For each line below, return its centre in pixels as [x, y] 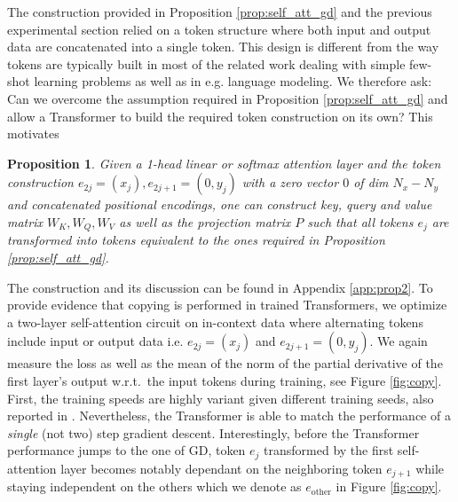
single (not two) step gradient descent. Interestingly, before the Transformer [213, 432]
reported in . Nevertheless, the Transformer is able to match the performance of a [229, 416]
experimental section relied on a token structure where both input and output [219, 29]
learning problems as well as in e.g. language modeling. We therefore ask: [233, 81]
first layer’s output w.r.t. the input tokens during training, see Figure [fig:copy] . [225, 380]
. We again [399, 341]
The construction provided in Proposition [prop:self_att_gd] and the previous [220, 12]
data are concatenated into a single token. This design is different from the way [223, 47]
